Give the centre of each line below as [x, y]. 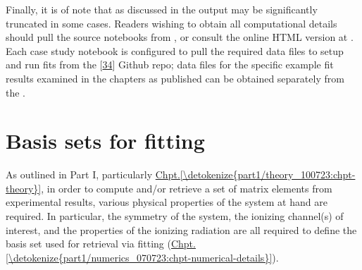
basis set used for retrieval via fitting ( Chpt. [101, 244]
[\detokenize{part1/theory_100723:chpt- [268, 174]
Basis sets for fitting [105, 141]
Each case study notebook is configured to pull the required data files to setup [175, 50]
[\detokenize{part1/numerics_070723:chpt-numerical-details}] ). [142, 257]
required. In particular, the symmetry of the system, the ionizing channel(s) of [175, 216]
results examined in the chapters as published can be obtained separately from [175, 78]
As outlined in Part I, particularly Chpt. [93, 174]
